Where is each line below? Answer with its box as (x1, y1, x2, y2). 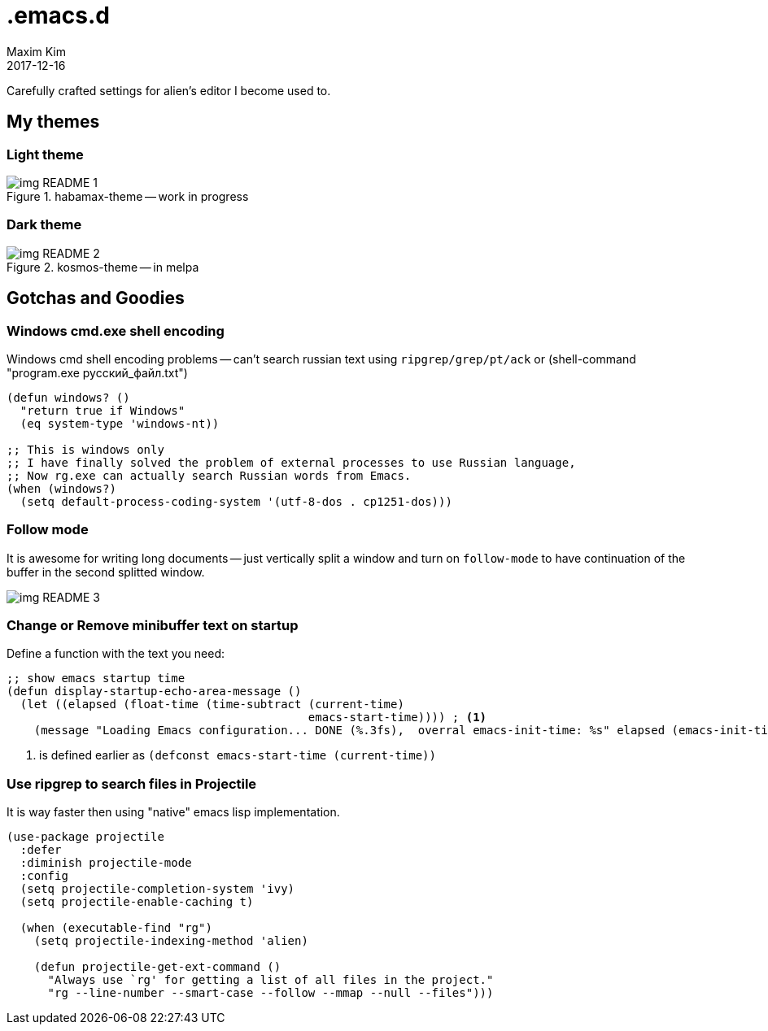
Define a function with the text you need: (7, 646, 225, 661)
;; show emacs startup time (7, 672, 185, 685)
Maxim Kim (7, 44, 67, 59)
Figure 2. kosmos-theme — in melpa (7, 259, 199, 274)
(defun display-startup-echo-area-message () (7, 685, 302, 698)
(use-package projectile (7, 830, 164, 844)
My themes (7, 111, 100, 133)
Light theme (7, 146, 84, 163)
